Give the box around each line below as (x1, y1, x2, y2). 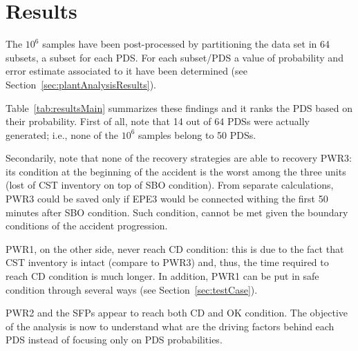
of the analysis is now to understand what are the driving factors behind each (6, 319, 335, 333)
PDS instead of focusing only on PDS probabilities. (6, 332, 223, 347)
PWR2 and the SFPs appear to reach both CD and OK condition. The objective (6, 305, 348, 320)
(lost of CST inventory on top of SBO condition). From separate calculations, (6, 178, 334, 192)
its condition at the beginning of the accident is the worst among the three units (6, 164, 346, 178)
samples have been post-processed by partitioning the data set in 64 (42, 37, 330, 51)
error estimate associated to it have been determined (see (6, 64, 248, 78)
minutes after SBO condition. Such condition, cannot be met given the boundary (6, 205, 348, 219)
